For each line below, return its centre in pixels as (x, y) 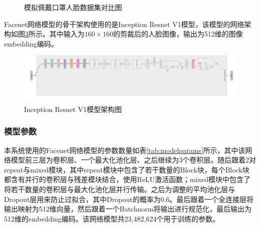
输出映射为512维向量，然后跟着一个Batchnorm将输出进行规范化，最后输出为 (128, 209)
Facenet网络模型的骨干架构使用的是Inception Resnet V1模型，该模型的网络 (124, 24)
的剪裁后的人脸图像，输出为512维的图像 (178, 34)
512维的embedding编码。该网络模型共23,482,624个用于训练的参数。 (112, 218)
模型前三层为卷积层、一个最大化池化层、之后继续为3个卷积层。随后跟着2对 (133, 160)
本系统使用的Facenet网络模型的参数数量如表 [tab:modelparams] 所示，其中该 (125, 150)
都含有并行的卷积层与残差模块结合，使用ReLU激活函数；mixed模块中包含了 (127, 179)
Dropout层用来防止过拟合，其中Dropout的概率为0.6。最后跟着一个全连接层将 (129, 199)
